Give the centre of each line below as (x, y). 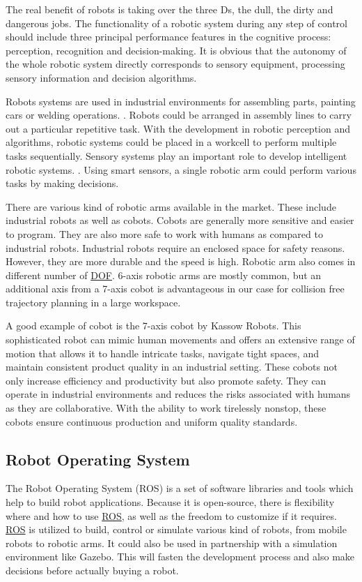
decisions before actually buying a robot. (92, 570)
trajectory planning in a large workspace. (93, 302)
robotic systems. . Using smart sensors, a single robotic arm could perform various (181, 169)
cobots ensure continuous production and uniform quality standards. (152, 421)
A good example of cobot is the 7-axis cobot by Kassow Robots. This (154, 326)
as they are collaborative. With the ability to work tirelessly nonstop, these (166, 408)
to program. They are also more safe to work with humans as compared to (164, 233)
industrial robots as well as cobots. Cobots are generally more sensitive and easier (180, 220)
